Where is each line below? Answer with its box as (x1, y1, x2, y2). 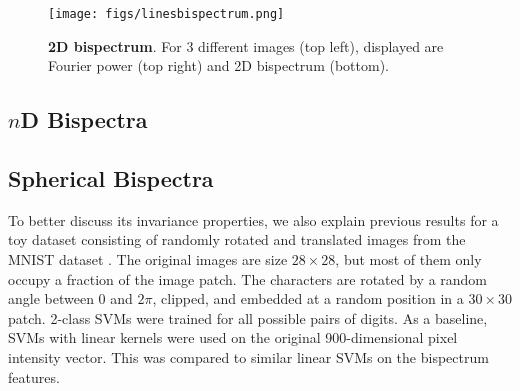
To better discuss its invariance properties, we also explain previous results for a (8, 209, 499, 230)
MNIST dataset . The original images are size (8, 249, 288, 270)
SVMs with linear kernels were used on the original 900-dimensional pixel (8, 327, 458, 348)
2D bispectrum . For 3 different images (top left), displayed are (48, 35, 444, 56)
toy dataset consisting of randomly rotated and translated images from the (8, 229, 466, 250)
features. (8, 366, 60, 387)
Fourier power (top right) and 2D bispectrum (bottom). (48, 55, 389, 76)
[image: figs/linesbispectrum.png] (48, 7, 285, 21)
